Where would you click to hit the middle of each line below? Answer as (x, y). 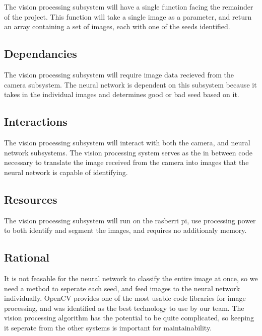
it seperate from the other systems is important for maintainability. (108, 327)
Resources (31, 199)
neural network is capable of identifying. (66, 172)
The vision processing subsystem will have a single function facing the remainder (129, 7)
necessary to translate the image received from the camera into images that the (126, 162)
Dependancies (41, 54)
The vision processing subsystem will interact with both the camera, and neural (127, 142)
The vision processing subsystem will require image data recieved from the (119, 74)
